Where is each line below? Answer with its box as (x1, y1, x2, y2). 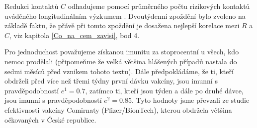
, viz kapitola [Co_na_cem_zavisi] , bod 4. (9, 30, 140, 40)
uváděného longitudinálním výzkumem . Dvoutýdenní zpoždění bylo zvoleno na (4, 10, 246, 21)
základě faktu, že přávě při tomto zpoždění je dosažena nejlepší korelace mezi (4, 20, 240, 31)
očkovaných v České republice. (4, 114, 96, 125)
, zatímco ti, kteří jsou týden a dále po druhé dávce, (85, 85, 244, 95)
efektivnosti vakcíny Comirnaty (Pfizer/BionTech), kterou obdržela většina (4, 104, 232, 115)
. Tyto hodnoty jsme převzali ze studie (131, 95, 250, 105)
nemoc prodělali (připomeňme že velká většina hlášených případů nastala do (4, 56, 237, 66)
